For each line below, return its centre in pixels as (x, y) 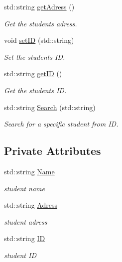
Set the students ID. (35, 57)
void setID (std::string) (39, 40)
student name (24, 188)
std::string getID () (33, 73)
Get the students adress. (41, 23)
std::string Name (29, 171)
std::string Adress (31, 205)
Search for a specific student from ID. (61, 124)
